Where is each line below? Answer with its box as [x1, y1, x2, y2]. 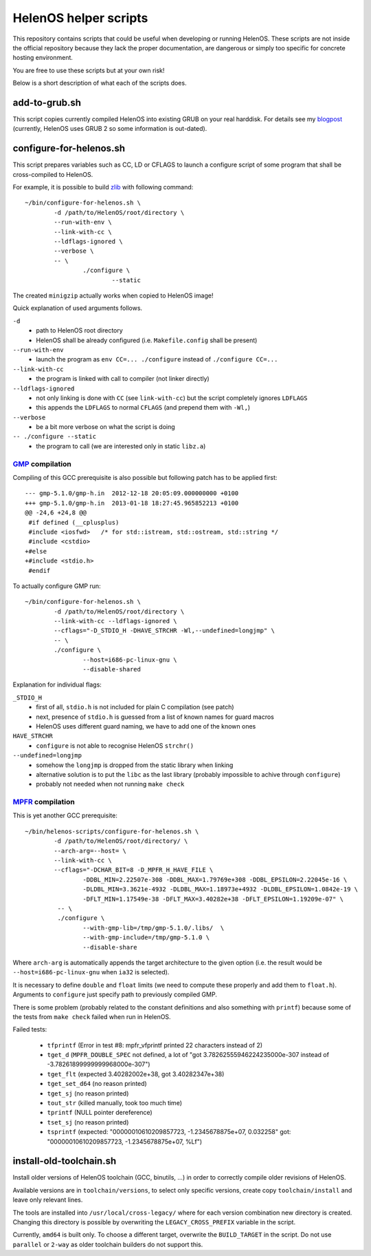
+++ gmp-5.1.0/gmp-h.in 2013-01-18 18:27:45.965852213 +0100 [25, 499, 239, 507]
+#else [25, 547, 47, 555]
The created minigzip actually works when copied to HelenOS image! [12, 291, 214, 300]
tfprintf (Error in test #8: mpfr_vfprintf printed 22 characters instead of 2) [47, 1040, 263, 1049]
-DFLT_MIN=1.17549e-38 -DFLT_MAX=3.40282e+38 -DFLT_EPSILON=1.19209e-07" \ [82, 895, 344, 903]
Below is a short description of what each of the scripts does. [12, 79, 187, 87]
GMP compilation [12, 459, 71, 468]
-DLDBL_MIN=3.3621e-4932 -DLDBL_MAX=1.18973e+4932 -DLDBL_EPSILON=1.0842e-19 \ [82, 886, 359, 893]
